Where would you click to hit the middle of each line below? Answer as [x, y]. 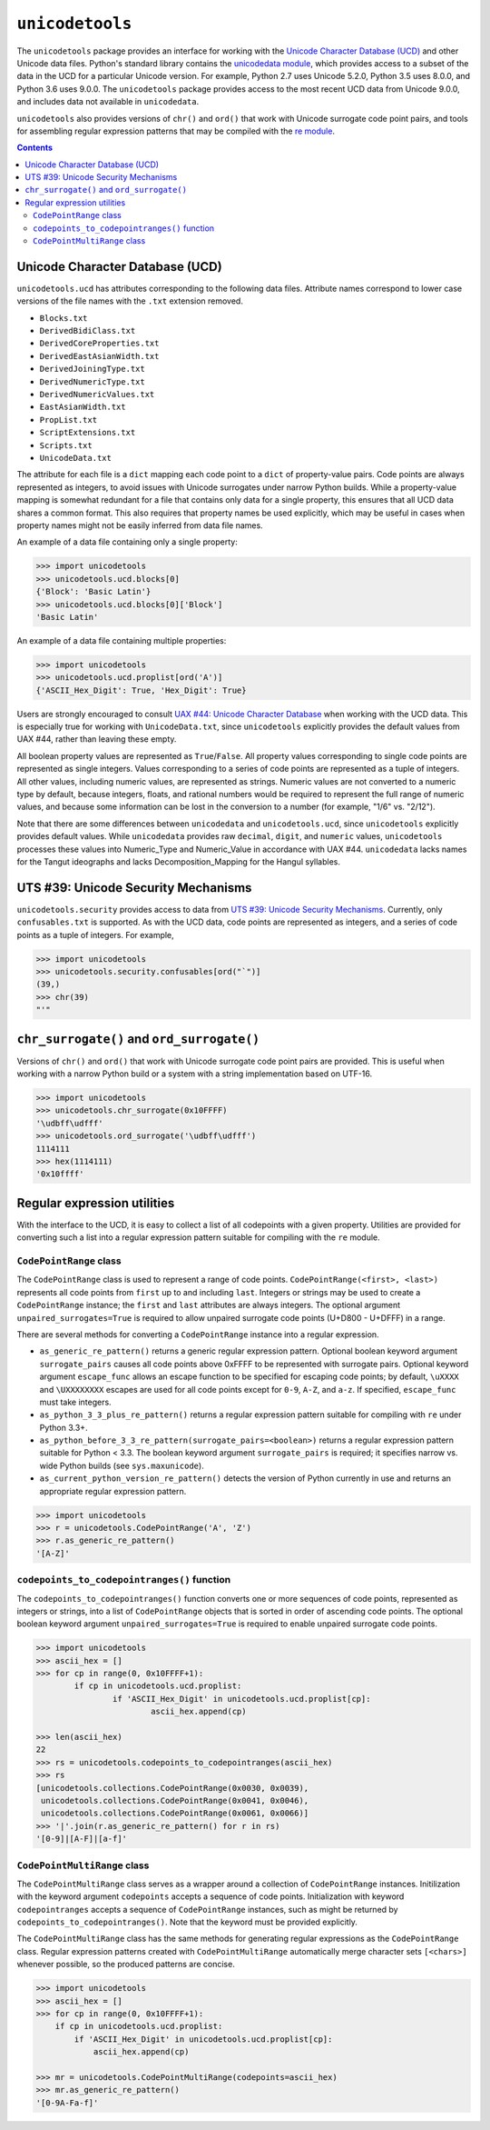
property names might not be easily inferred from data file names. [140, 525]
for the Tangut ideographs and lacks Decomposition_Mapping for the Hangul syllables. [178, 861]
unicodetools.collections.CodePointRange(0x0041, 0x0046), [175, 1800]
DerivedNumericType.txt [92, 381]
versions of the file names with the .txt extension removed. [130, 301]
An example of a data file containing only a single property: [127, 542]
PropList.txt [69, 420]
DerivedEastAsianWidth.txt [99, 356]
